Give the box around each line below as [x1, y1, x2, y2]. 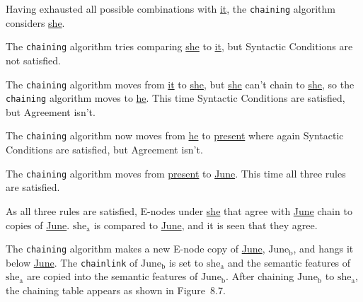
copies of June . [6, 217, 70, 232]
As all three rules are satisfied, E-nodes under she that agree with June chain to [6, 203, 352, 218]
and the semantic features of [227, 255, 351, 269]
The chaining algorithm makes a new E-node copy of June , [6, 241, 265, 256]
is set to [168, 255, 204, 269]
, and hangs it [293, 241, 354, 256]
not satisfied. [6, 52, 61, 67]
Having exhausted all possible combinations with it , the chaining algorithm [6, 1, 335, 16]
